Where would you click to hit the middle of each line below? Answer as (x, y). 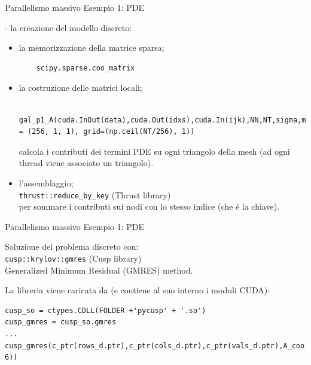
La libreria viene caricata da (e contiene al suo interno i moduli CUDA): (138, 290)
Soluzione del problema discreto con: (72, 246)
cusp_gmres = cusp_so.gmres (61, 322)
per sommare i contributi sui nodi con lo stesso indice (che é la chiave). (149, 206)
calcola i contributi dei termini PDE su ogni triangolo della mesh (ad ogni (154, 151)
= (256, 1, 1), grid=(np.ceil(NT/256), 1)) (107, 132)
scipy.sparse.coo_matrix (86, 68)
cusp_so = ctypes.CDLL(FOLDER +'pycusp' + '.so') (106, 310)
